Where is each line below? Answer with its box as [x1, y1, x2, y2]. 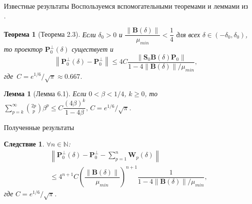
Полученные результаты [4, 122, 74, 132]
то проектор [4, 44, 43, 54]
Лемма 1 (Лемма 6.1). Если [4, 88, 86, 99]
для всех [176, 29, 200, 39]
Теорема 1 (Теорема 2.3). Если [4, 29, 96, 39]
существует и [71, 44, 113, 54]
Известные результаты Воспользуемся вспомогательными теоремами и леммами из [4, 1, 248, 11]
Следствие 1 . [4, 139, 45, 149]
